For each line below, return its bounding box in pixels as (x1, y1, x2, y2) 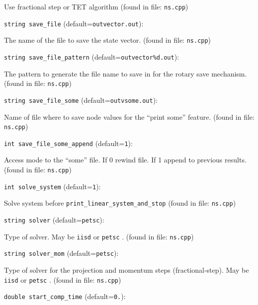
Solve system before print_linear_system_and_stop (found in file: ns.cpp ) (4, 198, 236, 208)
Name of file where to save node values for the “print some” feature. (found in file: (4, 111, 255, 122)
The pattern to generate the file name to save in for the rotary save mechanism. (4, 68, 247, 78)
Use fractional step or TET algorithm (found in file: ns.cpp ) (4, 1, 188, 11)
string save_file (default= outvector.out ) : (4, 18, 144, 28)
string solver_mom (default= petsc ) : (4, 248, 119, 258)
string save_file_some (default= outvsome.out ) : (4, 94, 158, 105)
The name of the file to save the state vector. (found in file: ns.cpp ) (4, 35, 211, 45)
